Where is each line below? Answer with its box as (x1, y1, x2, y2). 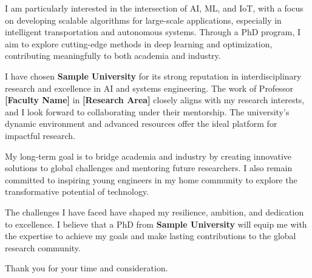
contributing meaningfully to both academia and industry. (5, 49, 221, 62)
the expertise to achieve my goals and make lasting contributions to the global (5, 229, 296, 242)
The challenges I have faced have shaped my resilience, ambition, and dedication (5, 205, 304, 218)
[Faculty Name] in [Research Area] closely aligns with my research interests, (5, 93, 305, 106)
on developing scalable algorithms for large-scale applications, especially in (5, 13, 282, 26)
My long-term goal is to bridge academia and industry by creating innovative (5, 149, 292, 162)
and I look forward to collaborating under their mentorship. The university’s (5, 105, 290, 118)
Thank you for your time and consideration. (5, 262, 168, 274)
